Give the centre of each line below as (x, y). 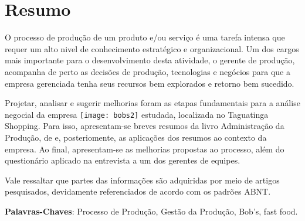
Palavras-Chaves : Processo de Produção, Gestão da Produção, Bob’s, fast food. (151, 211)
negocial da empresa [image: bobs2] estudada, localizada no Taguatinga (137, 114)
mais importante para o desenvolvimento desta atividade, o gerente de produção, (150, 60)
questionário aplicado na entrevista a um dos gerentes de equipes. (123, 160)
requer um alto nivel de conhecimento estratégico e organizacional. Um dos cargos (152, 48)
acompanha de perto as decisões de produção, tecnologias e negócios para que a (148, 71)
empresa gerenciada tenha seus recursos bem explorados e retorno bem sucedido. (150, 83)
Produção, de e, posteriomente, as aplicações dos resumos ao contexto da (136, 137)
